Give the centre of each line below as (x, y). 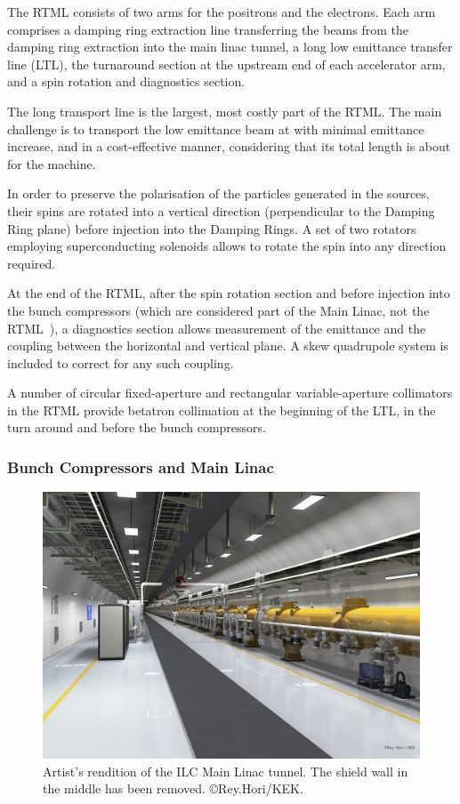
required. (32, 263)
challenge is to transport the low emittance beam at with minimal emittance (216, 129)
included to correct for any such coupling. (121, 362)
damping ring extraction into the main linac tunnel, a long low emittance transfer (230, 47)
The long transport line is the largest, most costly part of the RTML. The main (225, 111)
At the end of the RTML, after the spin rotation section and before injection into (229, 293)
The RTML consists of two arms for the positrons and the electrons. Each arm (222, 12)
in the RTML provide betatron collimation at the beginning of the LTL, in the (222, 410)
